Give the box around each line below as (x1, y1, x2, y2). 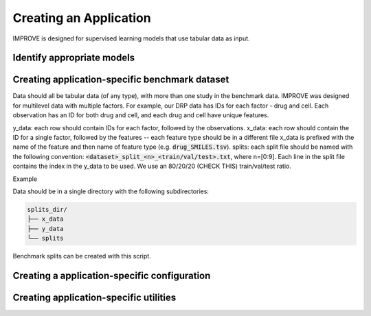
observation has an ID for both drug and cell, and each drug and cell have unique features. (12, 111, 269, 119)
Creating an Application (12, 10, 151, 25)
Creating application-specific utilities (12, 291, 177, 303)
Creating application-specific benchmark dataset (12, 74, 229, 86)
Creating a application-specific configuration (12, 269, 211, 281)
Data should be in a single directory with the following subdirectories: (12, 187, 210, 195)
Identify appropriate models (12, 52, 135, 64)
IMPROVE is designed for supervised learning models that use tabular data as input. (12, 34, 250, 42)
